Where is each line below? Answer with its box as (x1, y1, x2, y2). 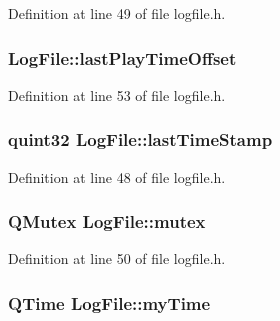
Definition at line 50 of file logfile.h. (8, 248, 226, 269)
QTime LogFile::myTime (8, 290, 211, 315)
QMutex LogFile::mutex (8, 209, 206, 234)
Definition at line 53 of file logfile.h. (8, 84, 226, 105)
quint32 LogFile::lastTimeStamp (8, 127, 273, 152)
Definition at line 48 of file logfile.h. (8, 166, 226, 187)
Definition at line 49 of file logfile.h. (8, 3, 226, 23)
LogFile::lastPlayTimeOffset (8, 45, 237, 70)
